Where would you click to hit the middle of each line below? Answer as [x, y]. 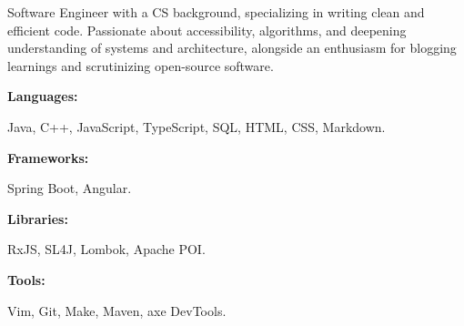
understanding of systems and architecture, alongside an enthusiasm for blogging [232, 48]
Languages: [43, 96]
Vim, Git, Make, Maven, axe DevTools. [117, 310]
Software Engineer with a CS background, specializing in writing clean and [216, 12]
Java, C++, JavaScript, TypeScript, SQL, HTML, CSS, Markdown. [197, 126]
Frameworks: [48, 157]
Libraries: [38, 218]
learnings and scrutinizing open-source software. [141, 65]
